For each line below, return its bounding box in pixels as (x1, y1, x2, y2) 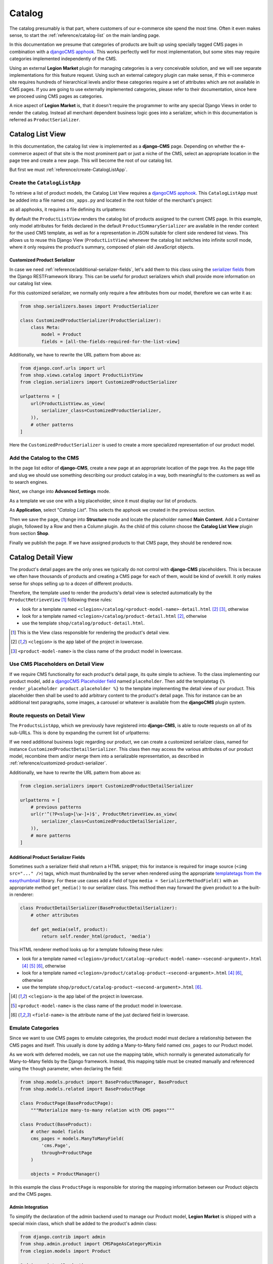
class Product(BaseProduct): (20, 1121, 93, 1127)
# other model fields (30, 1128, 84, 1135)
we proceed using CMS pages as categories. (9, 94, 103, 100)
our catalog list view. (9, 281, 53, 287)
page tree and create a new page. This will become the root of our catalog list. (9, 157, 173, 163)
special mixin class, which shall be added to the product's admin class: (9, 1221, 157, 1227)
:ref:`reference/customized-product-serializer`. (9, 760, 107, 766)
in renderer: (9, 891, 34, 897)
